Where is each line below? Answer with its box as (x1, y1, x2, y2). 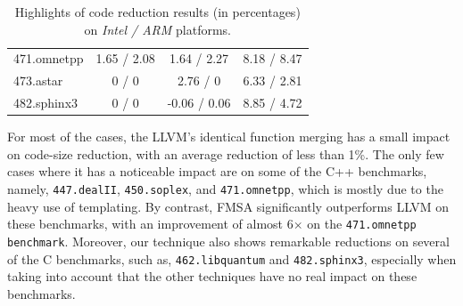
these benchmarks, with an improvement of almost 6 (7, 214, 294, 233)
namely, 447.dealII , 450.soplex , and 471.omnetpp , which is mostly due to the (7, 180, 443, 197)
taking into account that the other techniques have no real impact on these (7, 267, 418, 286)
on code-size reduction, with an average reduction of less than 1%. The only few (7, 144, 444, 163)
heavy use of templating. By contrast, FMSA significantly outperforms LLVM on (7, 197, 450, 215)
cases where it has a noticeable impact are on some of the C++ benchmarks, (7, 162, 427, 181)
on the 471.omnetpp (307, 214, 417, 233)
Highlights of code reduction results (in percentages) (14, 3, 301, 20)
